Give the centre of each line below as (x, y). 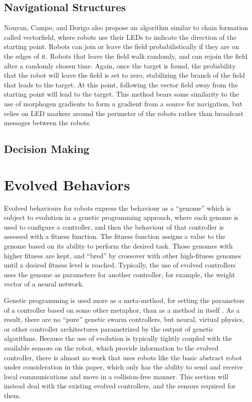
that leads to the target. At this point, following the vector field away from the (121, 84)
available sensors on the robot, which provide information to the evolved (111, 347)
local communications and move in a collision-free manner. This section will (116, 376)
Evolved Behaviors (67, 184)
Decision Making (47, 149)
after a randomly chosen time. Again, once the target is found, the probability (120, 65)
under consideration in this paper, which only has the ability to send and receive (124, 367)
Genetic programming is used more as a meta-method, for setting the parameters (124, 300)
